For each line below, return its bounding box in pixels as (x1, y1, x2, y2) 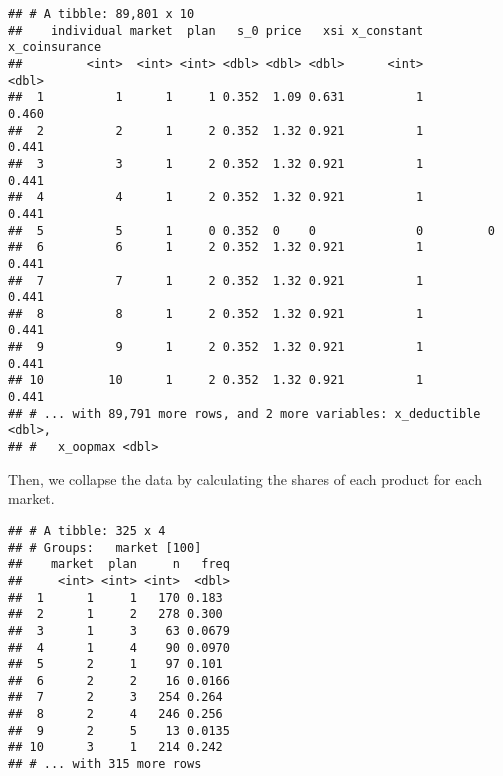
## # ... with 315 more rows (8, 757, 202, 772)
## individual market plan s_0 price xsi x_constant (8, 23, 424, 38)
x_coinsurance (8, 40, 102, 55)
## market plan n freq (8, 557, 230, 572)
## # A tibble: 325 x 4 (8, 523, 166, 538)
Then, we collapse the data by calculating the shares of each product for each (8, 468, 482, 489)
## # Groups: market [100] (8, 540, 202, 555)
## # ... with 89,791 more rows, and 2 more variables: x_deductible (8, 406, 481, 421)
